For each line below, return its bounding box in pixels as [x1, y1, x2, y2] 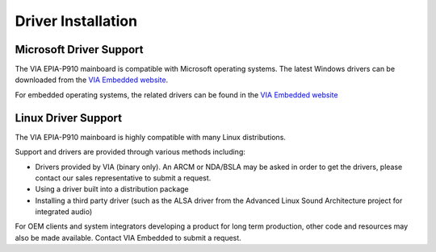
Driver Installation [15, 12, 137, 30]
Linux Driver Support [15, 111, 123, 125]
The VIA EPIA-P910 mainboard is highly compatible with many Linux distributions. [15, 132, 287, 142]
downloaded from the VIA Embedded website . [15, 75, 169, 85]
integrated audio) [35, 207, 93, 217]
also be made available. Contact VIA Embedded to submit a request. [15, 233, 241, 242]
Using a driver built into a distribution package [35, 184, 189, 194]
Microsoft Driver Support [15, 43, 144, 56]
